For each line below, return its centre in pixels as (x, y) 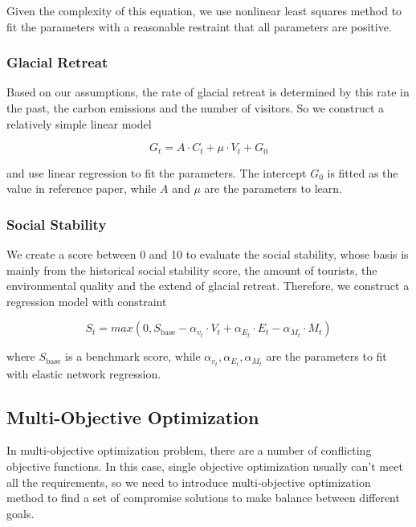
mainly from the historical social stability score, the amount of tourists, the (192, 270)
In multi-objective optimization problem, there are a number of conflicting (189, 450)
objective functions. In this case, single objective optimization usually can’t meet (205, 466)
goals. (20, 513)
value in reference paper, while (82, 188)
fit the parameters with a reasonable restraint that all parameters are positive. (199, 26)
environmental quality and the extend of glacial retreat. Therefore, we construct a (208, 286)
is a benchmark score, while (133, 356)
